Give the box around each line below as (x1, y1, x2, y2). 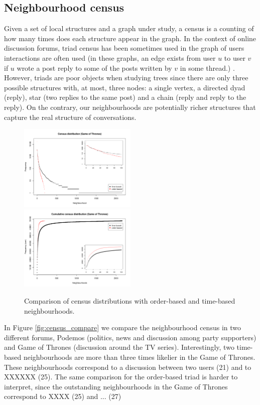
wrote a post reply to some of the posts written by (17, 62, 172, 73)
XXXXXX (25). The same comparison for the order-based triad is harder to (4, 371, 238, 382)
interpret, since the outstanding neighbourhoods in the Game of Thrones (4, 381, 228, 391)
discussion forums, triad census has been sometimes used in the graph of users (4, 43, 244, 53)
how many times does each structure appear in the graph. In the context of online (4, 33, 256, 43)
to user (224, 52, 245, 63)
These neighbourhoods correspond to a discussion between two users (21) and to (4, 361, 251, 372)
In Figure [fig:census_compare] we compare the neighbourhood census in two (4, 322, 241, 333)
